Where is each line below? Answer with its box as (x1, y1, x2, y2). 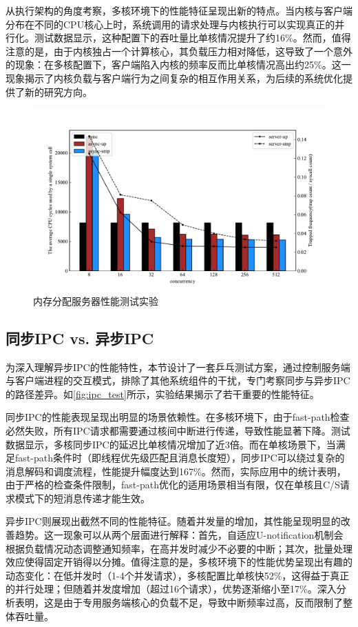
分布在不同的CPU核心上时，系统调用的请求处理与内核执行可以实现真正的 (6, 17, 335, 31)
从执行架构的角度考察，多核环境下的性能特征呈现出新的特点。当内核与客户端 (6, 3, 352, 17)
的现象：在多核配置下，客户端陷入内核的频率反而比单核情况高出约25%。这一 (6, 57, 351, 72)
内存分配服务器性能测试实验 (33, 293, 158, 308)
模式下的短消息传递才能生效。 (14, 490, 150, 505)
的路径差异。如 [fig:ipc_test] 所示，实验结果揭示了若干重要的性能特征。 (6, 386, 319, 401)
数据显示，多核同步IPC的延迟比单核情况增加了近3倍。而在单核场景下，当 (6, 437, 336, 451)
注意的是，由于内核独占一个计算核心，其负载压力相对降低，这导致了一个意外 (6, 43, 352, 58)
